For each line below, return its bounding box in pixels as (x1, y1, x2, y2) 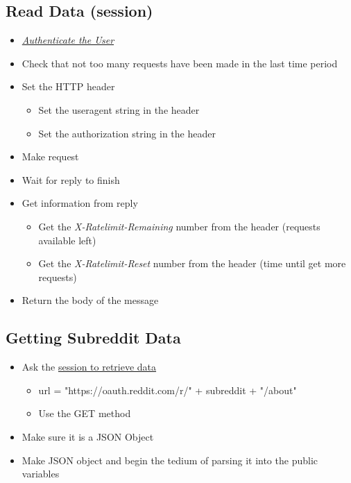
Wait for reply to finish (22, 172, 120, 187)
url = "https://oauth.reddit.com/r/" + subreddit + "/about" (38, 382, 297, 397)
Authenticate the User (22, 33, 114, 47)
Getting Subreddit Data (6, 327, 181, 348)
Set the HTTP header (22, 79, 115, 94)
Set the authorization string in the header (38, 126, 216, 140)
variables (22, 466, 60, 481)
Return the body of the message (22, 293, 159, 307)
